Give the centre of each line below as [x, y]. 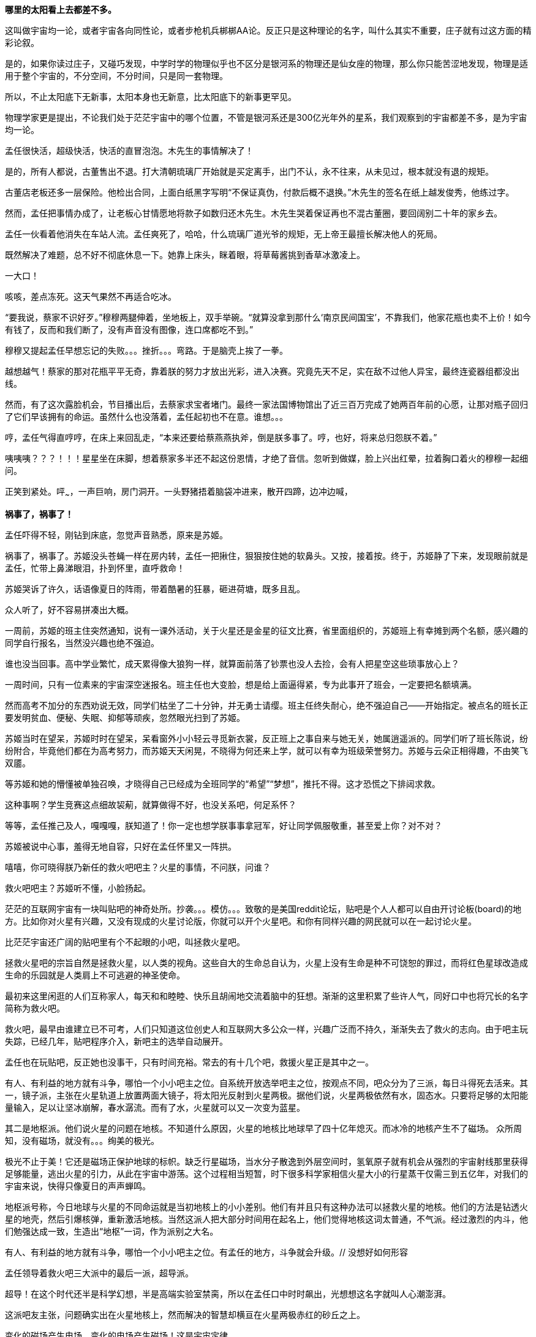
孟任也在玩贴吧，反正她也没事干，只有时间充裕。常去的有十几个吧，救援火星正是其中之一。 [189, 1062]
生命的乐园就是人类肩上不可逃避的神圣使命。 [95, 975]
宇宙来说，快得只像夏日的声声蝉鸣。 [78, 1186]
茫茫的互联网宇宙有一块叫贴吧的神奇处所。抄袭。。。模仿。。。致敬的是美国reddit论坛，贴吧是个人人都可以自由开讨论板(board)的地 [263, 908]
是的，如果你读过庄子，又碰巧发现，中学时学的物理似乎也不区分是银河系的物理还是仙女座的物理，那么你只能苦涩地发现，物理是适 [266, 63]
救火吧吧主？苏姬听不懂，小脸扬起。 [78, 888]
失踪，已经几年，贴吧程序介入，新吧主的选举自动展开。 [116, 1041]
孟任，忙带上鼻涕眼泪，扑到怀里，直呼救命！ [95, 568]
